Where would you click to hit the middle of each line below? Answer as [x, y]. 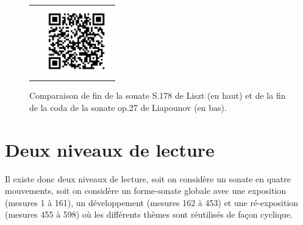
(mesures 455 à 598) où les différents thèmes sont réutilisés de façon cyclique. [149, 214]
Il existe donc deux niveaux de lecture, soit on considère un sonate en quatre [148, 178]
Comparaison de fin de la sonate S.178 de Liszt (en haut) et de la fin [158, 95]
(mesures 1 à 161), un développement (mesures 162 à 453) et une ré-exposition [152, 202]
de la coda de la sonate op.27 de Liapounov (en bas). [128, 107]
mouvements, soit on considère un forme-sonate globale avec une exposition [146, 191]
